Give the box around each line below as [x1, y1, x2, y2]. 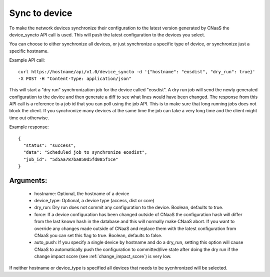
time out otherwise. [9, 115, 49, 121]
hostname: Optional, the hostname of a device [34, 190, 129, 197]
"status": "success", [23, 143, 76, 148]
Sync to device [9, 7, 72, 18]
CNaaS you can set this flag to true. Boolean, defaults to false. [34, 232, 162, 238]
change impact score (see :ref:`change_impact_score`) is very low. [34, 254, 171, 260]
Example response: [9, 124, 49, 130]
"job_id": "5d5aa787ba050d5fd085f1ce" [23, 156, 118, 162]
